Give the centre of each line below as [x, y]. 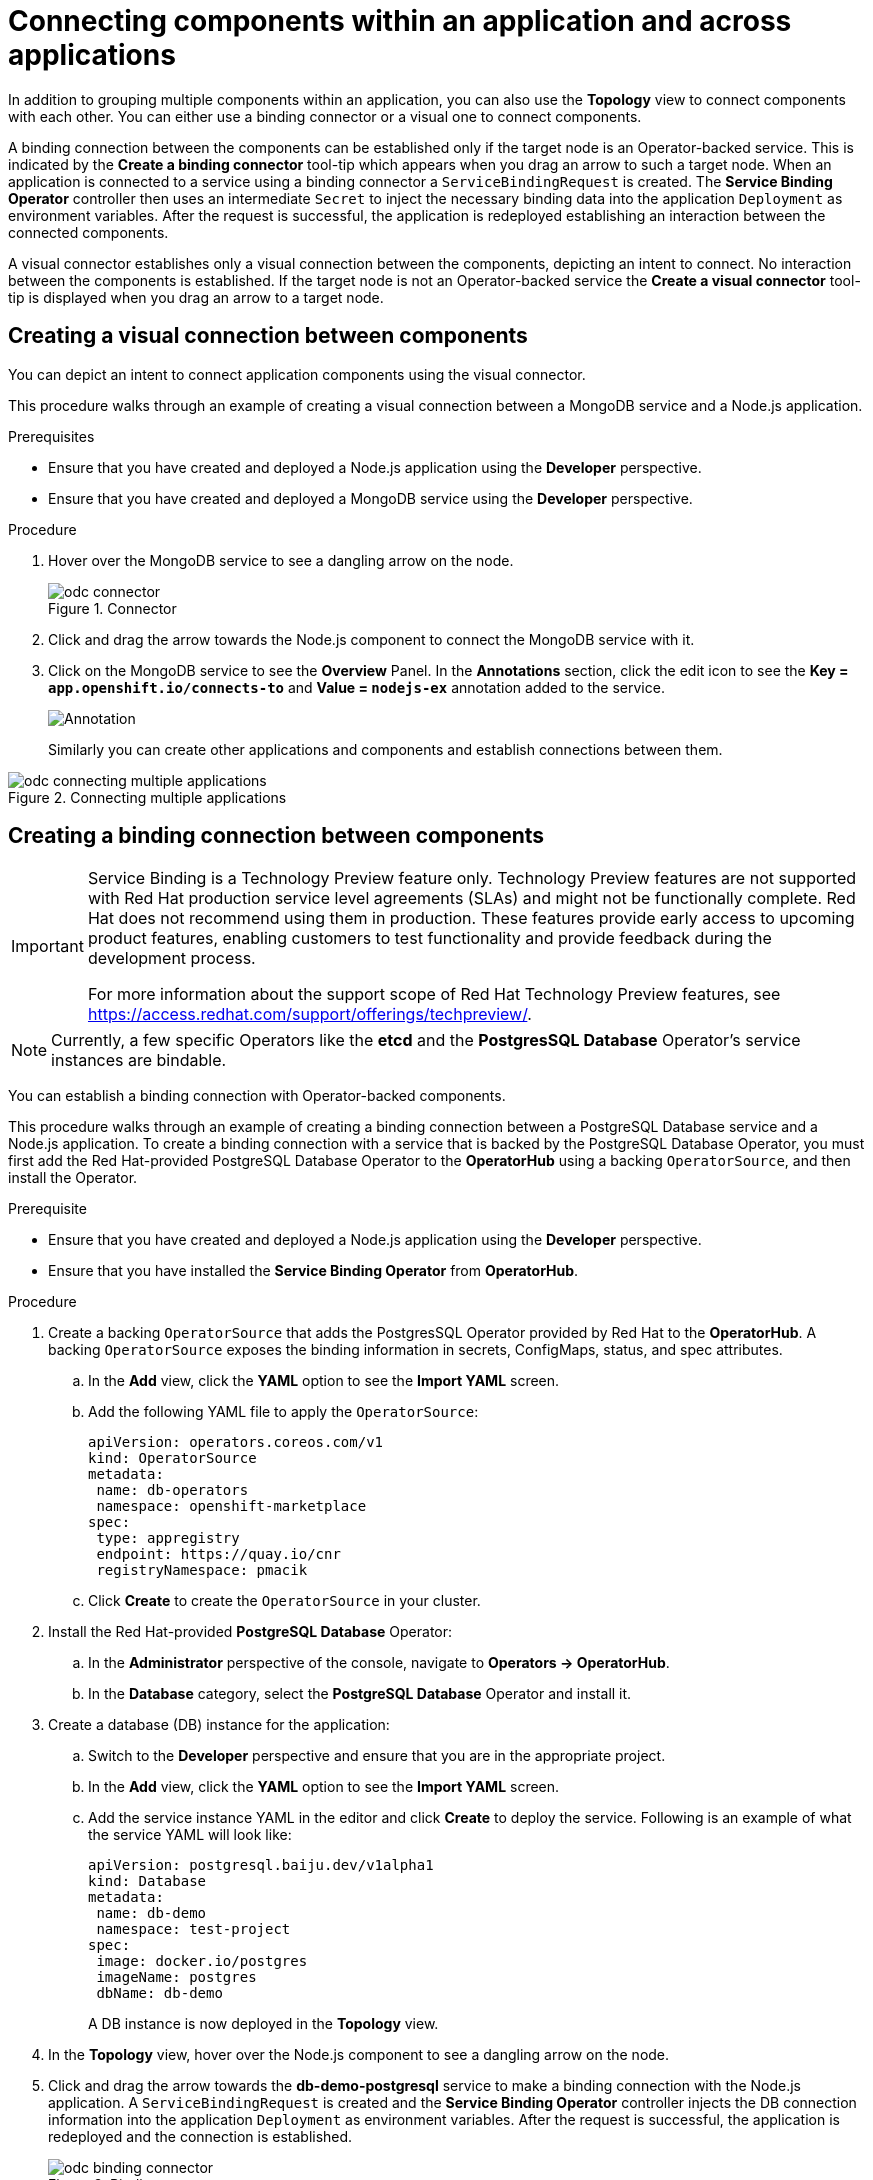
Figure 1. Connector [112, 608]
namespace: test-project [193, 1929]
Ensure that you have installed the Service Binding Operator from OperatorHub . [313, 1271]
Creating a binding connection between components [276, 836]
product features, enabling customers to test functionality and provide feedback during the [429, 938]
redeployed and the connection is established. [200, 2137]
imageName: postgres [176, 1977]
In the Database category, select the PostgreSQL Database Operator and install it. [360, 1694]
